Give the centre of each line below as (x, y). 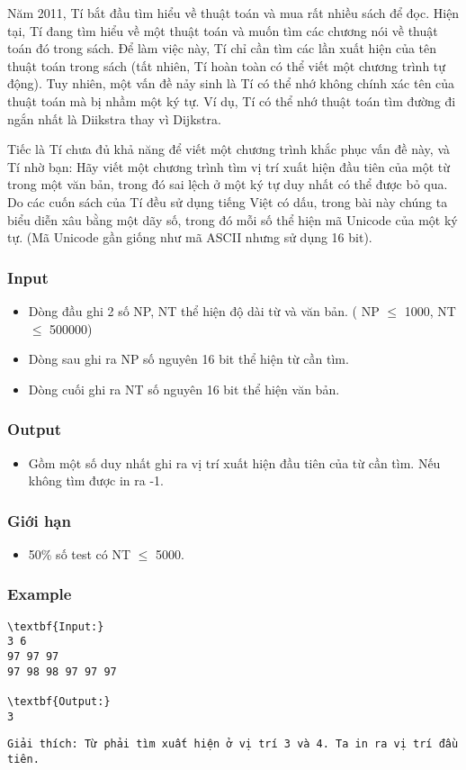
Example (40, 594)
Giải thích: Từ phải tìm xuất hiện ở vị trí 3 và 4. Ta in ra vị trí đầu (233, 744)
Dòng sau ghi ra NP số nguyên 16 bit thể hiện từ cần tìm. (188, 359)
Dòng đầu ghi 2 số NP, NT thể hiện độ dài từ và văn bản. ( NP (204, 310)
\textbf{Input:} (56, 626)
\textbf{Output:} (59, 702)
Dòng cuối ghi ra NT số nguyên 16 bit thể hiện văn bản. (184, 389)
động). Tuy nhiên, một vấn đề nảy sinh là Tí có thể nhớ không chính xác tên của (231, 83)
